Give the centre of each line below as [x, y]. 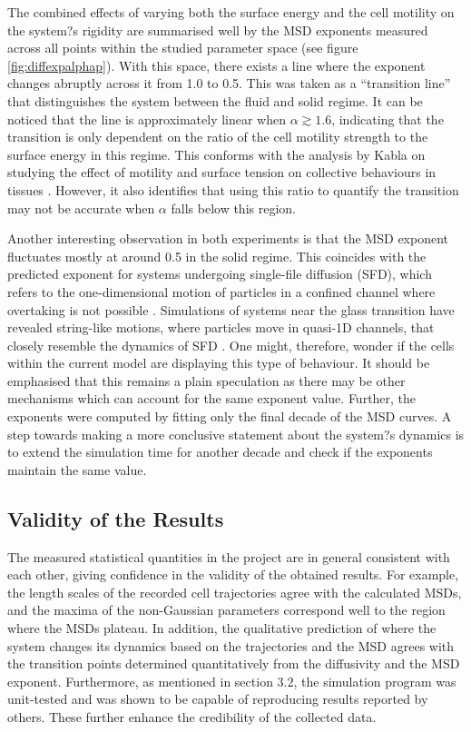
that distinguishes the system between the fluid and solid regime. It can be [215, 100]
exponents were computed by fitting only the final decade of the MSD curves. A [230, 416]
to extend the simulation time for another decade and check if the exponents [220, 452]
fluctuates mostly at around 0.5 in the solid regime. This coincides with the [217, 256]
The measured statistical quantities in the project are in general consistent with [229, 556]
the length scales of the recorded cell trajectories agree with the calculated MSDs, [235, 592]
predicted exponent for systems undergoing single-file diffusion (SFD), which [220, 274]
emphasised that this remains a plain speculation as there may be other [206, 380]
